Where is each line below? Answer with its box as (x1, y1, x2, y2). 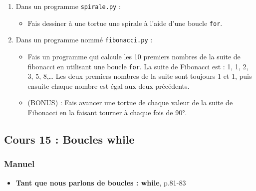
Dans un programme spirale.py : (15, 1, 121, 11)
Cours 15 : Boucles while (4, 131, 135, 147)
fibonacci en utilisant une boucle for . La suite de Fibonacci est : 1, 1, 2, (27, 61, 249, 71)
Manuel (4, 158, 35, 170)
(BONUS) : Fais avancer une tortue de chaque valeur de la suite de (27, 97, 233, 108)
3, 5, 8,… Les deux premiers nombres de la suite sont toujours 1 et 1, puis (27, 71, 252, 81)
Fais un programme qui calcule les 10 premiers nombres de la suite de (27, 51, 241, 61)
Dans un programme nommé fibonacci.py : (15, 34, 153, 45)
